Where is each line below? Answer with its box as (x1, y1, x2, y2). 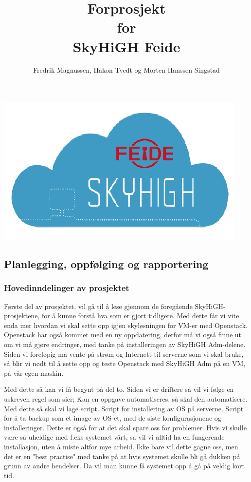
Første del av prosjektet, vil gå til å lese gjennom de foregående (4, 301, 193, 311)
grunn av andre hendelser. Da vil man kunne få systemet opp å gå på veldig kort (4, 461, 245, 471)
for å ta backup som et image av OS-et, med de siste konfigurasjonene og (4, 413, 221, 423)
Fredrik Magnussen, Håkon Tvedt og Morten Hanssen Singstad (33, 64, 220, 75)
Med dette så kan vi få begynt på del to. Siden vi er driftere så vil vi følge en (4, 384, 234, 394)
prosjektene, (4, 310, 40, 321)
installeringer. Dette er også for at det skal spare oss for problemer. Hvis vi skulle (4, 422, 247, 432)
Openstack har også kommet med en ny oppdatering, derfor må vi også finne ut (4, 329, 242, 340)
